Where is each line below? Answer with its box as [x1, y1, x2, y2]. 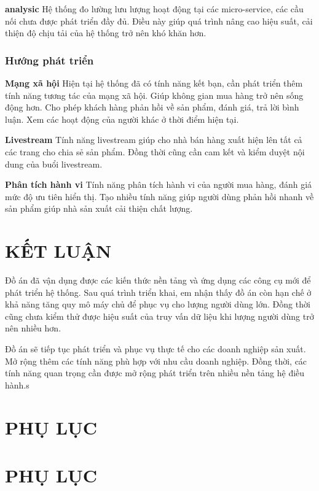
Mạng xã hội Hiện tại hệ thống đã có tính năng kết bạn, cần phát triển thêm [5, 77, 303, 89]
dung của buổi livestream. [5, 157, 103, 170]
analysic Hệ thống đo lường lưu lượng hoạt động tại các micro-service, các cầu [5, 2, 304, 15]
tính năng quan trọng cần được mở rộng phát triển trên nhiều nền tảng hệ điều [5, 366, 305, 379]
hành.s [5, 378, 30, 391]
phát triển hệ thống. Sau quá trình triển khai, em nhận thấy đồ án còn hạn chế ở [5, 285, 312, 298]
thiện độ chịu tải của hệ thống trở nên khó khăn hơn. [5, 26, 207, 39]
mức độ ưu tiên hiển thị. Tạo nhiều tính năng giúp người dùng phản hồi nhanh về [5, 190, 314, 203]
